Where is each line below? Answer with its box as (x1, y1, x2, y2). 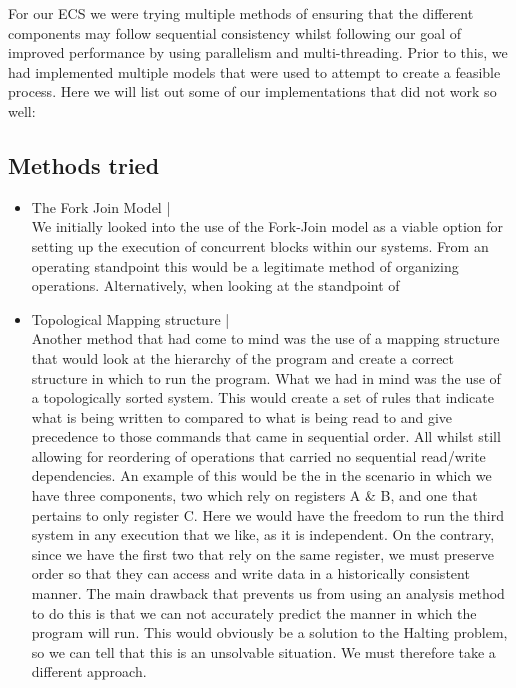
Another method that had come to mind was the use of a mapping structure (31, 328, 500, 349)
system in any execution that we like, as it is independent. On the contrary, (31, 524, 495, 545)
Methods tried (8, 149, 160, 180)
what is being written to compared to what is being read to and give (31, 406, 453, 427)
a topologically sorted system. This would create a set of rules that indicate (31, 387, 494, 408)
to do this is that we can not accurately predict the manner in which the (31, 602, 477, 623)
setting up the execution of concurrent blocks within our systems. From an (31, 235, 489, 256)
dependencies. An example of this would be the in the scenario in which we (31, 465, 492, 486)
